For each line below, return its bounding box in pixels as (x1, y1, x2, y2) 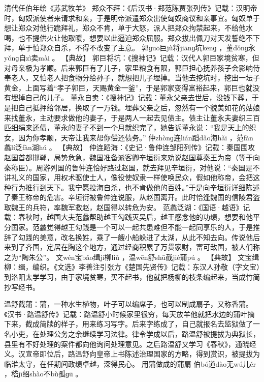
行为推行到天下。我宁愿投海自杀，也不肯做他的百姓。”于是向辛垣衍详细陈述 (11, 182, 260, 192)
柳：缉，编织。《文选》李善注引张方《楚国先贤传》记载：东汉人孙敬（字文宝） (4, 261, 260, 272)
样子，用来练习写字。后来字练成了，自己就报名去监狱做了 (60, 318, 253, 329)
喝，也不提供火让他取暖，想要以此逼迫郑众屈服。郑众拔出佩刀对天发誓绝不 (4, 32, 253, 43)
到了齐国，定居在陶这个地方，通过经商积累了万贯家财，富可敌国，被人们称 (11, 242, 260, 252)
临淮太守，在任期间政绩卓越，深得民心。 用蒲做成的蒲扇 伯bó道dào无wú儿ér (4, 358, 256, 369)
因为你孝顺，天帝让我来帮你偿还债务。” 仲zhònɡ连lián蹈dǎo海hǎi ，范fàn (18, 132, 253, 142)
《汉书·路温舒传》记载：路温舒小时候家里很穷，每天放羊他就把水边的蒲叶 (4, 308, 248, 319)
